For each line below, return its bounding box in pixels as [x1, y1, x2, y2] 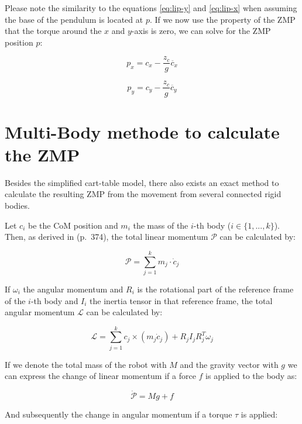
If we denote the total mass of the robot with [5, 358, 167, 370]
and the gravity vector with [180, 358, 279, 370]
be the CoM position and [28, 219, 118, 231]
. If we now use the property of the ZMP [149, 13, 296, 25]
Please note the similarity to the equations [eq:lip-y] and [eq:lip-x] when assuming [5, 2, 297, 13]
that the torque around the [5, 25, 102, 37]
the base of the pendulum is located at [5, 13, 143, 25]
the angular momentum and [23, 282, 123, 295]
